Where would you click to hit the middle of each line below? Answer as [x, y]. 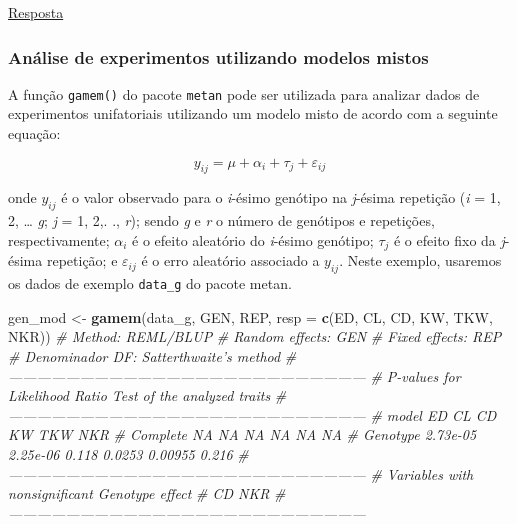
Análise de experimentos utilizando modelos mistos [218, 56]
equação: [34, 133]
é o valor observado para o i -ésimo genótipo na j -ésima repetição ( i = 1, [281, 197]
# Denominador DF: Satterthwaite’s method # [152, 355]
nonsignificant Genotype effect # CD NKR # [147, 493]
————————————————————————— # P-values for [234, 375]
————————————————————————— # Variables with [241, 473]
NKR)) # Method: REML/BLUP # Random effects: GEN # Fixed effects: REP [255, 336]
